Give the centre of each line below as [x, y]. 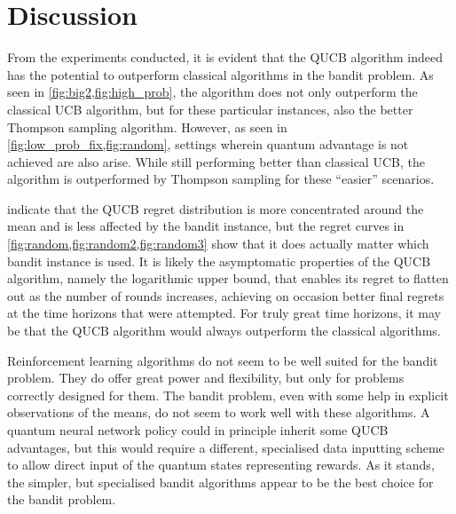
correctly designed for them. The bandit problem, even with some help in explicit [228, 395]
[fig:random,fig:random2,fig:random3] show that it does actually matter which [218, 244]
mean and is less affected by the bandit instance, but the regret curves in [206, 226]
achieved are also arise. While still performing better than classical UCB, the [216, 161]
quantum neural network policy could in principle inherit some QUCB [198, 430]
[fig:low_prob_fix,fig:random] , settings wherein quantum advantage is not [208, 144]
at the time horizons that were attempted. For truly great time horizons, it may [224, 313]
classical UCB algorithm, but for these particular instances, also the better [210, 109]
